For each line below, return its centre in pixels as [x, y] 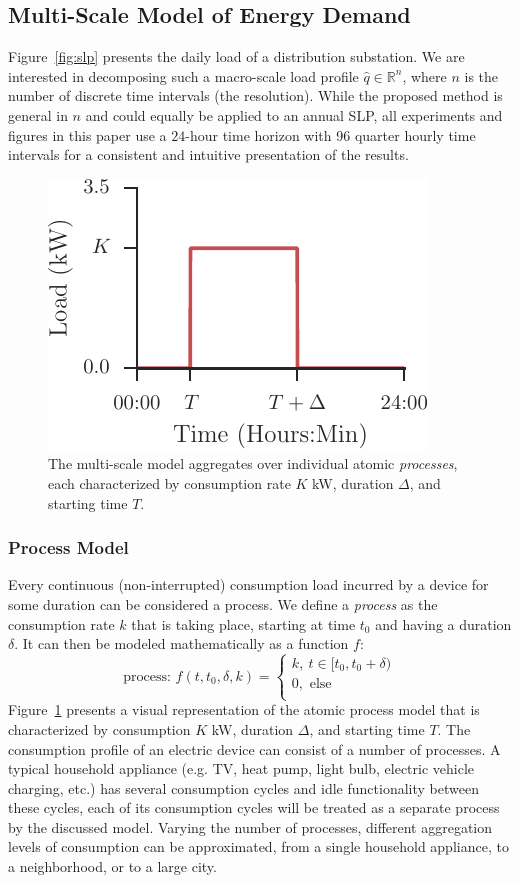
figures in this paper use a [87, 134]
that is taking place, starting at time [243, 623]
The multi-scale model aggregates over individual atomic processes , [253, 463]
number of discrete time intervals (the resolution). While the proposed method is [255, 95]
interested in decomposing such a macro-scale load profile [183, 75]
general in [38, 114]
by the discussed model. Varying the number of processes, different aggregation [250, 826]
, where [424, 75]
